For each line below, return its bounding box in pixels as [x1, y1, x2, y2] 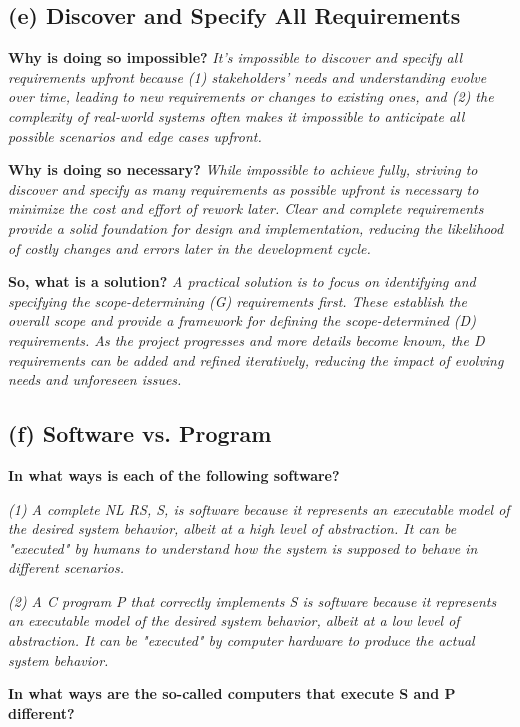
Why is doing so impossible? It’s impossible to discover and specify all [8, 47, 463, 68]
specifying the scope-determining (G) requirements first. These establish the [8, 290, 467, 311]
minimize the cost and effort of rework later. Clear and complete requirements [8, 198, 484, 219]
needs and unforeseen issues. [8, 369, 182, 390]
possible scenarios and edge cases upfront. [8, 125, 262, 146]
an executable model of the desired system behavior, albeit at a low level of [8, 610, 460, 631]
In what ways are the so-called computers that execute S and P [8, 683, 456, 704]
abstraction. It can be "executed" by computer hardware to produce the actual [8, 630, 475, 651]
